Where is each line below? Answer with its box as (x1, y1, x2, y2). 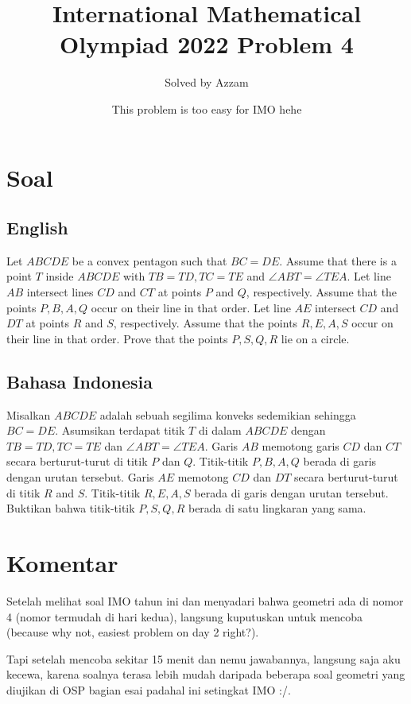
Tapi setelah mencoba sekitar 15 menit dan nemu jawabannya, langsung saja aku (6, 650, 401, 667)
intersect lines (26, 284, 94, 300)
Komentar (6, 547, 118, 578)
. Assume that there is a (279, 252, 397, 269)
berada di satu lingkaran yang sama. (188, 500, 366, 516)
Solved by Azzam (165, 74, 249, 91)
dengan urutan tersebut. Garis (6, 469, 154, 485)
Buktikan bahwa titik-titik (6, 500, 135, 516)
